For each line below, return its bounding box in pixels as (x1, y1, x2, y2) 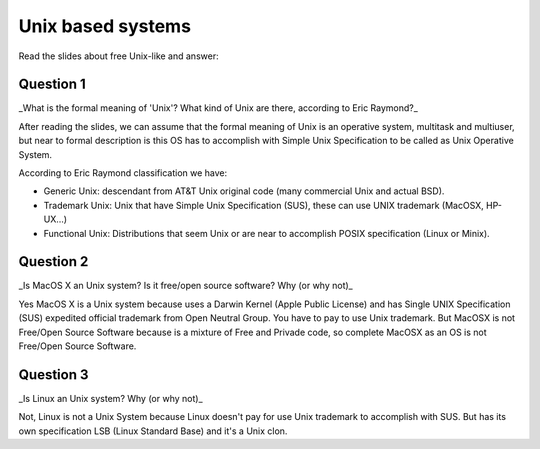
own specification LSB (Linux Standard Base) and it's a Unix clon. (18, 425, 288, 437)
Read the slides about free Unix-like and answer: (18, 50, 219, 62)
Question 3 (18, 366, 89, 383)
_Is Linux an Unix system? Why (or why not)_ (18, 392, 204, 404)
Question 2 (18, 253, 89, 270)
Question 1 (18, 76, 87, 93)
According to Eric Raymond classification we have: (18, 167, 228, 179)
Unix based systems (18, 15, 192, 37)
